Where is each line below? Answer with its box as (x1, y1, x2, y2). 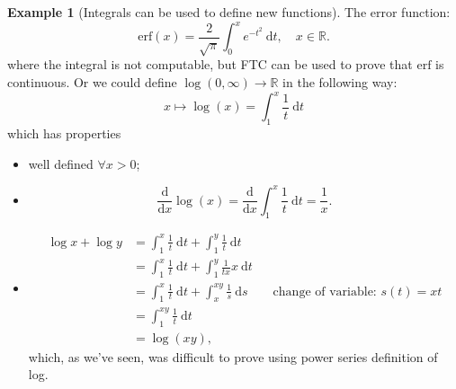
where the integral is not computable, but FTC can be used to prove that (7, 55, 413, 74)
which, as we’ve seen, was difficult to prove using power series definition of (28, 347, 438, 366)
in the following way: (282, 73, 398, 92)
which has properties (7, 123, 121, 142)
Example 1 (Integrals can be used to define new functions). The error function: (7, 3, 451, 21)
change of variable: (273, 285, 377, 298)
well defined (28, 154, 94, 172)
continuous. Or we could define (7, 73, 177, 92)
